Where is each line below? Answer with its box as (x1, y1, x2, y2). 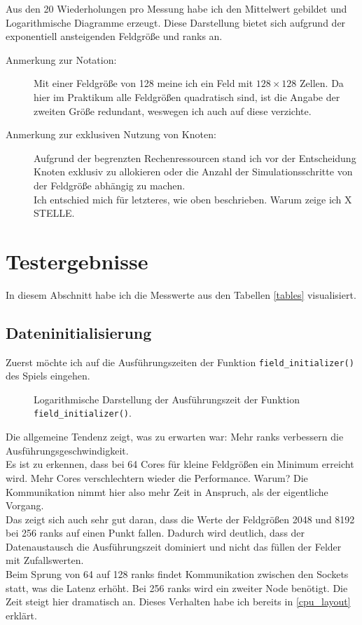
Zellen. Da (300, 76, 344, 90)
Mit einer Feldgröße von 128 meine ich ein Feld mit (34, 76, 253, 90)
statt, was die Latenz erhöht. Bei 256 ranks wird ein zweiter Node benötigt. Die (6, 580, 348, 595)
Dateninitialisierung (6, 321, 152, 343)
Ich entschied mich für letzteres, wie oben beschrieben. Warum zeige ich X (34, 191, 352, 206)
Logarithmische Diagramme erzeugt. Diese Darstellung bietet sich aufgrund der (6, 15, 346, 29)
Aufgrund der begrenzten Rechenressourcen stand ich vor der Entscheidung (34, 150, 356, 165)
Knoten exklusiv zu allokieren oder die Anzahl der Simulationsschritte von (34, 164, 353, 179)
